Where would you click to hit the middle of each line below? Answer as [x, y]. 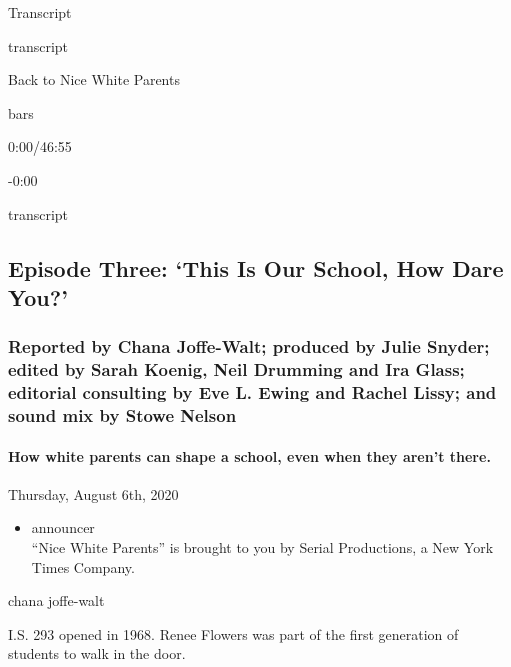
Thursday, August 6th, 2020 [93, 493]
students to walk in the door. [97, 653]
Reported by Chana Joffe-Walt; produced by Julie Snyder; [249, 346]
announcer [63, 527]
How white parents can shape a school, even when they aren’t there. [249, 455]
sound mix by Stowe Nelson [122, 415]
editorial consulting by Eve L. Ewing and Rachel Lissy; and [252, 392]
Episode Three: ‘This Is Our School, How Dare [256, 267]
